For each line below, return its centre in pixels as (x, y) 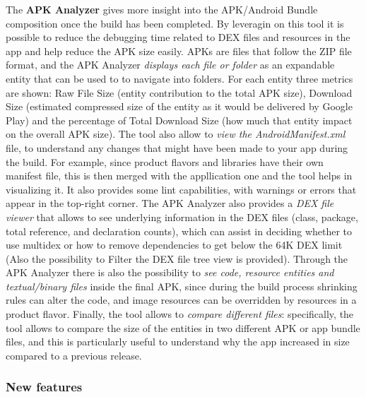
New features (44, 387)
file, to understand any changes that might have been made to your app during (177, 147)
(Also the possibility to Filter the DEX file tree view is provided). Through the (177, 258)
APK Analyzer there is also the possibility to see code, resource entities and (170, 272)
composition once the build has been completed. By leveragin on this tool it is (175, 23)
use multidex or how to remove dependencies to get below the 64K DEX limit (174, 245)
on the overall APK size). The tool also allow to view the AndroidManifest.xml (176, 134)
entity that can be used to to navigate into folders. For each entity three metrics (179, 78)
